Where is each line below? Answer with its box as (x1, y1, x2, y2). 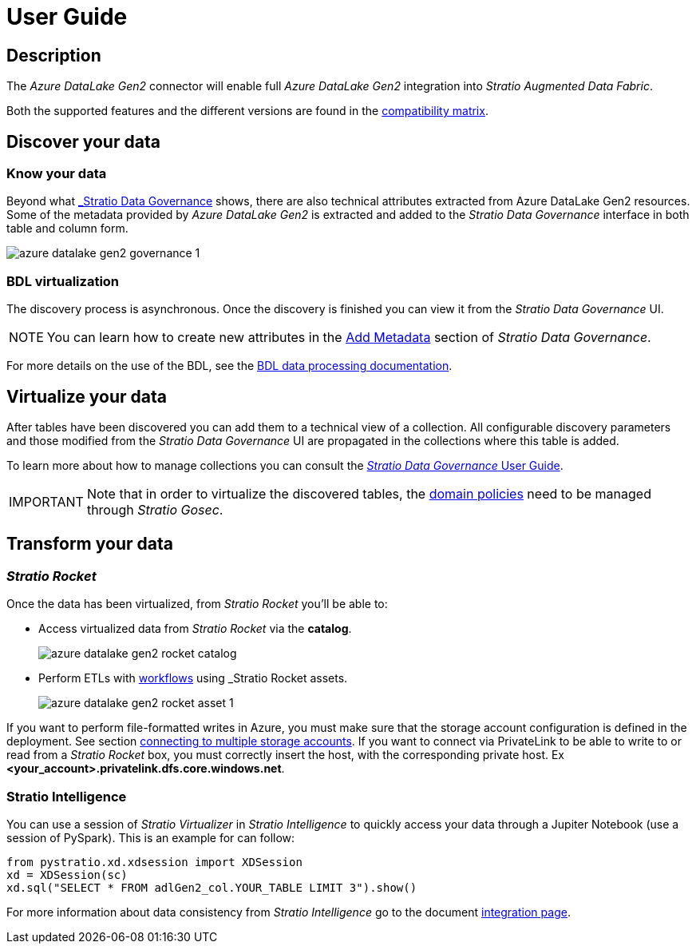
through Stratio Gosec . (86, 501, 223, 518)
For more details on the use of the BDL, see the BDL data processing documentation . (6, 359, 453, 373)
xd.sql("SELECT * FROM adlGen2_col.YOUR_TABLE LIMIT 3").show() (6, 880, 417, 894)
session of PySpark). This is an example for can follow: (6, 830, 295, 845)
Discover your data (6, 131, 160, 152)
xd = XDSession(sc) (6, 868, 128, 881)
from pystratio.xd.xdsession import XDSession (6, 855, 303, 869)
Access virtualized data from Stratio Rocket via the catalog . (38, 622, 352, 636)
